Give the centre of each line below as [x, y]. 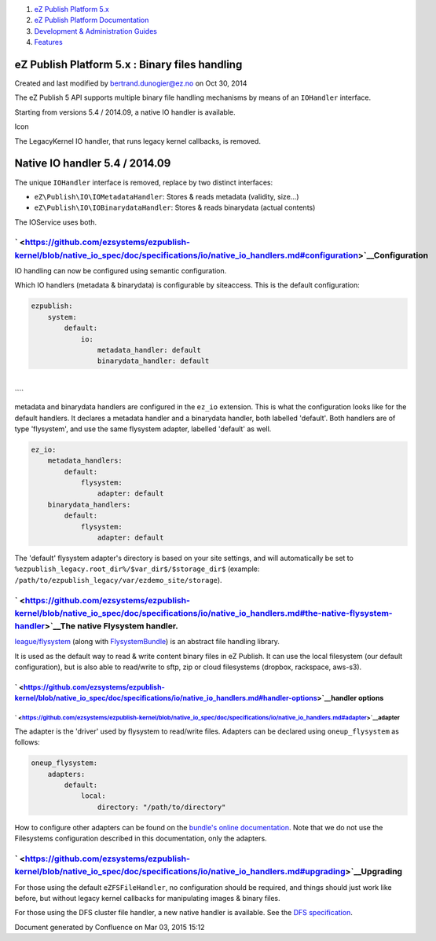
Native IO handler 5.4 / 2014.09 [93, 164]
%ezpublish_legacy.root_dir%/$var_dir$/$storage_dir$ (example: [137, 569]
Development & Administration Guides [95, 31]
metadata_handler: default [149, 350]
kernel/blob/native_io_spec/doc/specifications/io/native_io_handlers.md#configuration [187, 255]
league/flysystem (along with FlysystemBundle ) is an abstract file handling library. [147, 642]
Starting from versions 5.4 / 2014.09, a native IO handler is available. [125, 112]
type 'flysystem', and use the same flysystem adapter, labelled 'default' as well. [143, 429]
